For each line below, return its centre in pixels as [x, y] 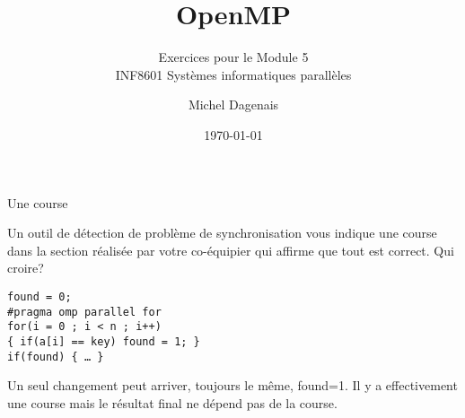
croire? [26, 268]
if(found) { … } [56, 357]
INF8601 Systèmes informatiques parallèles [233, 74]
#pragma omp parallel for [84, 312]
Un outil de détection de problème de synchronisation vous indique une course [222, 233]
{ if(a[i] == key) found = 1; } [104, 341]
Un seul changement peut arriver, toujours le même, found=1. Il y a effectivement [232, 385]
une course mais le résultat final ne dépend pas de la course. [172, 402]
